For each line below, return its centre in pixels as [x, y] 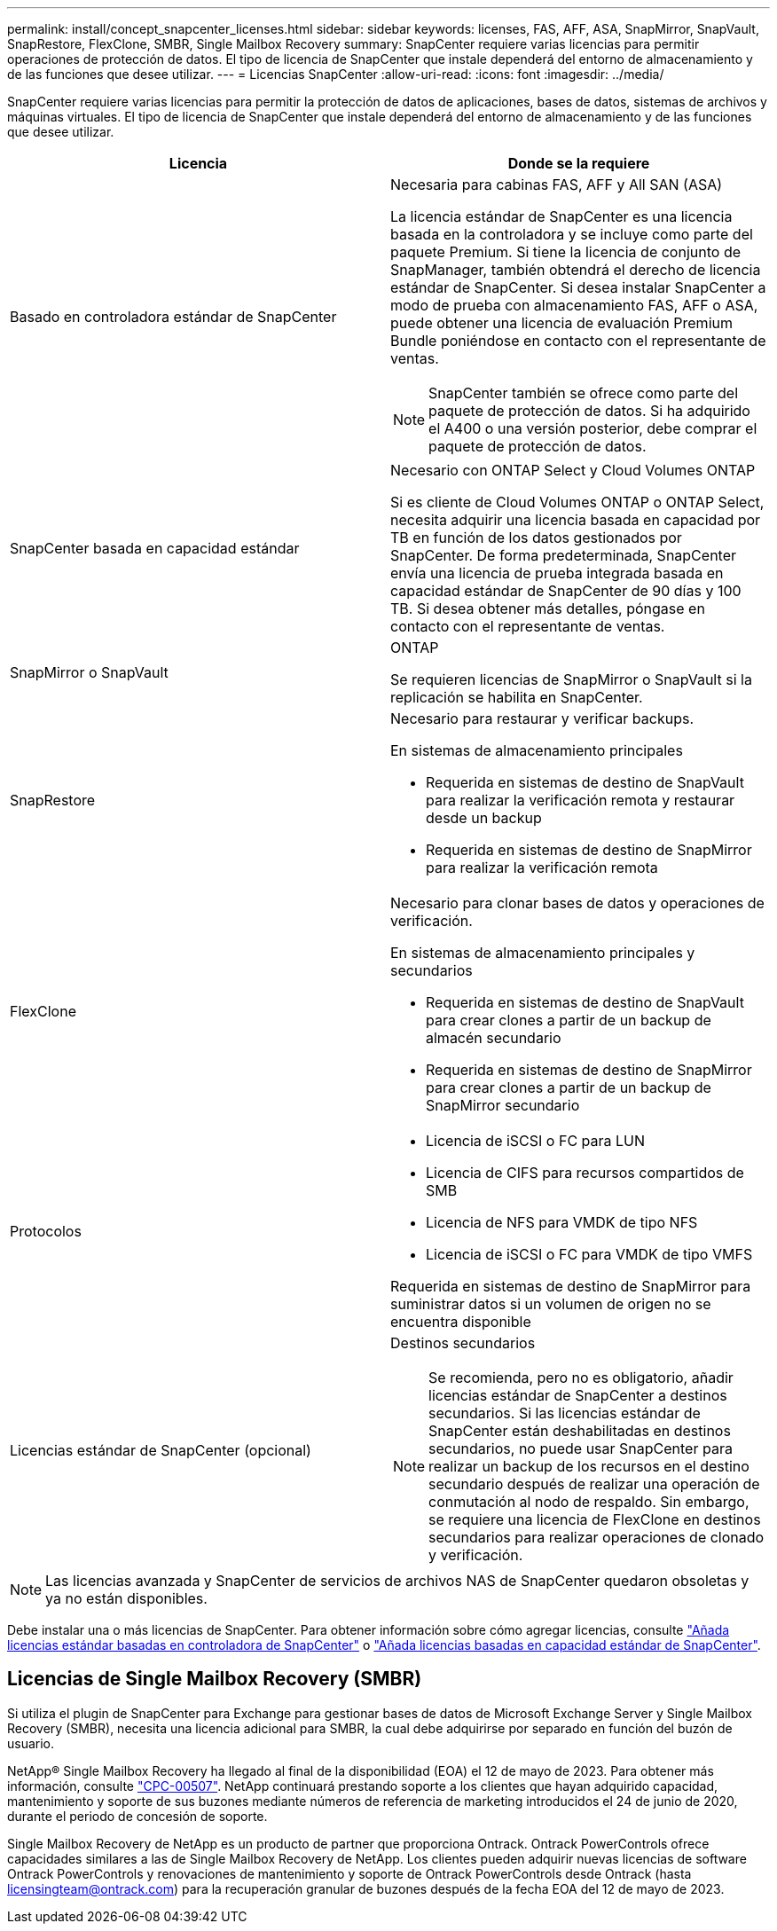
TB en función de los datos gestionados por [536, 538]
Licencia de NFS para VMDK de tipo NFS [562, 1222]
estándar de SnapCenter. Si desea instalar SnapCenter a [578, 287]
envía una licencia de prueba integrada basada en [557, 573]
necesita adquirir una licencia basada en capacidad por [576, 520]
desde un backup [484, 818]
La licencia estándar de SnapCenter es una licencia [561, 216]
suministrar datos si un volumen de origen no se [551, 1304]
